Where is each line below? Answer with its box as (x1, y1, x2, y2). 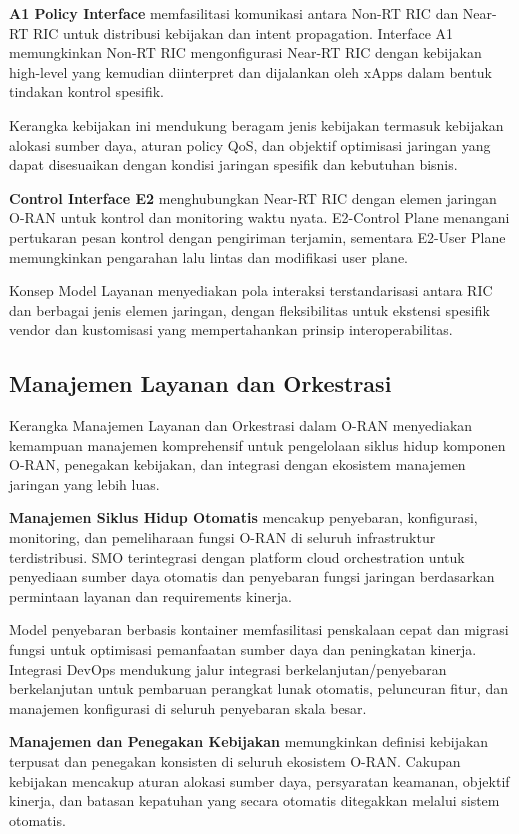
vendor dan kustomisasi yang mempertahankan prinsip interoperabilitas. (9, 319, 453, 340)
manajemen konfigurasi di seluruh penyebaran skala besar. (9, 697, 367, 718)
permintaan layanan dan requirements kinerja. (9, 585, 292, 606)
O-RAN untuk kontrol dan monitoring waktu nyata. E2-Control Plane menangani (9, 207, 510, 228)
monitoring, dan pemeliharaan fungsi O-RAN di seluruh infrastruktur (9, 527, 436, 548)
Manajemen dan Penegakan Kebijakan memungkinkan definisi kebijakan (9, 731, 489, 752)
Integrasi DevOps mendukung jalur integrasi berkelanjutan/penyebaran (9, 658, 447, 679)
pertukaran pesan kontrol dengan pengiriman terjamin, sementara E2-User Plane (9, 226, 506, 247)
